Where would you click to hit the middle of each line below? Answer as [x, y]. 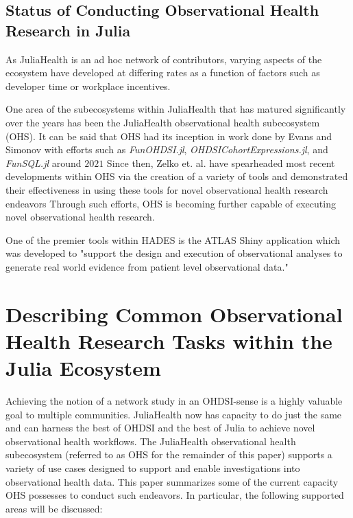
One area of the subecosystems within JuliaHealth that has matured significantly [176, 109]
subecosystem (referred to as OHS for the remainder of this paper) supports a [169, 454]
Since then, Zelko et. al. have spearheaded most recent [221, 162]
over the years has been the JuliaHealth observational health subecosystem [163, 122]
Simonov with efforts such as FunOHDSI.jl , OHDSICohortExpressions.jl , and [167, 149]
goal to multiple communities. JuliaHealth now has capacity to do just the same [174, 414]
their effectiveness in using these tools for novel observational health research [167, 189]
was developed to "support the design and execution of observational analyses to [174, 253]
